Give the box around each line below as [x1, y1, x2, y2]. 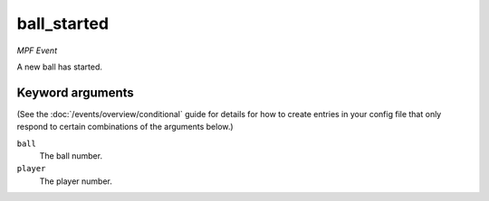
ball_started [16, 14, 109, 33]
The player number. [39, 176, 112, 187]
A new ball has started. [16, 61, 103, 72]
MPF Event [16, 45, 58, 56]
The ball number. [39, 151, 103, 161]
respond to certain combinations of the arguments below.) [16, 122, 235, 132]
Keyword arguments [16, 85, 135, 100]
